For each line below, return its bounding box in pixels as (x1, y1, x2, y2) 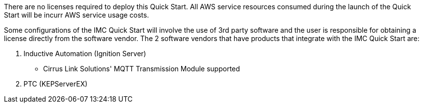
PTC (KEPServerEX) (23, 80, 88, 88)
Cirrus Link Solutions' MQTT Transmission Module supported (43, 64, 240, 73)
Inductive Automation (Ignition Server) (23, 49, 146, 58)
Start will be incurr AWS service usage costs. (4, 11, 149, 19)
